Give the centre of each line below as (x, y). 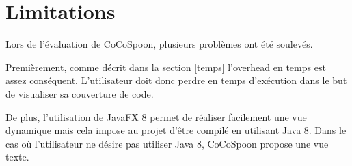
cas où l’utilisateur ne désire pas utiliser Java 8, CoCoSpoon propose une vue (167, 143)
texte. (17, 157)
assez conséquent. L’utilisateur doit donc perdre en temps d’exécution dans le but (176, 80)
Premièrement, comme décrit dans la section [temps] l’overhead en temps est (166, 67)
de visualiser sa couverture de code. (80, 93)
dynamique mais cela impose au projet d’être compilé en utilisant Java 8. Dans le (176, 130)
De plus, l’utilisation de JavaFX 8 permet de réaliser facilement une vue (156, 116)
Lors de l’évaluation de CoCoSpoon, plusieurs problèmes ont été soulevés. (159, 44)
